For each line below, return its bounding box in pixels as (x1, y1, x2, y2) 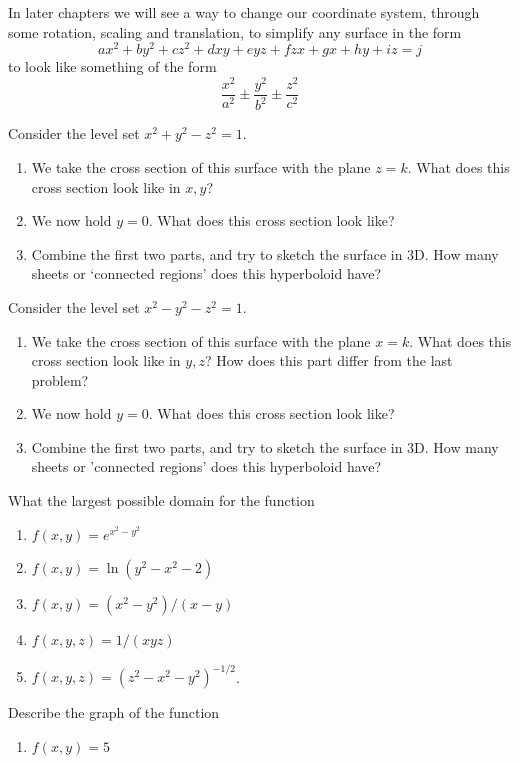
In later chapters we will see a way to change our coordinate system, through (8, 2, 480, 22)
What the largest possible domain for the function (8, 490, 315, 511)
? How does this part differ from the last (204, 350, 453, 371)
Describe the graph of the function (8, 702, 220, 723)
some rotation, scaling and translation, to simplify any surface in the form (8, 21, 462, 42)
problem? (31, 369, 89, 390)
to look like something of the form (8, 56, 217, 77)
